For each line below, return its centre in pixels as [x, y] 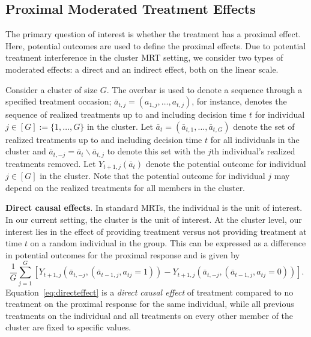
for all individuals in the [255, 139]
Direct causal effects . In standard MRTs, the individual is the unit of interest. [154, 208]
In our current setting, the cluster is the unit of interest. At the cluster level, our [154, 220]
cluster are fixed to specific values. [68, 327]
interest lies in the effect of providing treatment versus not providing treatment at [156, 231]
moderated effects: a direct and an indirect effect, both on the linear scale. [142, 69]
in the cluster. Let [120, 126]
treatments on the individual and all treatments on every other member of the [149, 315]
